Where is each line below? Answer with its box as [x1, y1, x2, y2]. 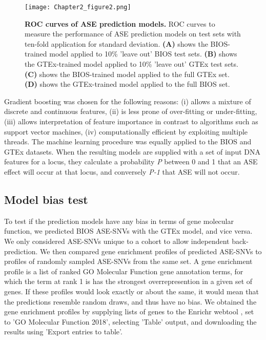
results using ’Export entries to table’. [4, 326, 122, 337]
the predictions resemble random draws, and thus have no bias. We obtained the [4, 296, 257, 307]
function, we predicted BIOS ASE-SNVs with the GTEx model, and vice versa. [4, 225, 253, 236]
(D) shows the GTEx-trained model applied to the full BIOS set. [25, 79, 230, 89]
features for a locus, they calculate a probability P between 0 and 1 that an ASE [4, 156, 258, 167]
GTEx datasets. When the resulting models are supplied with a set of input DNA [4, 146, 260, 157]
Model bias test [4, 191, 88, 207]
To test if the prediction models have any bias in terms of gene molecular [4, 215, 234, 226]
